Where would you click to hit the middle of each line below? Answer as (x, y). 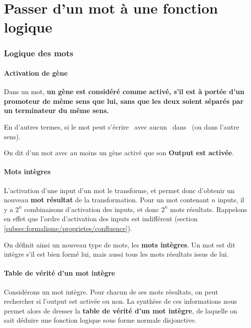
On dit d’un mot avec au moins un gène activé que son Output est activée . (119, 153)
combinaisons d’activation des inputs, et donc (92, 209)
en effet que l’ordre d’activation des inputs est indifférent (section (101, 219)
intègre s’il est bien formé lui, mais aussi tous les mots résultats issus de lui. (116, 254)
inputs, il (231, 200)
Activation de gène (36, 73)
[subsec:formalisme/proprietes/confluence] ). (68, 228)
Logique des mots (39, 53)
